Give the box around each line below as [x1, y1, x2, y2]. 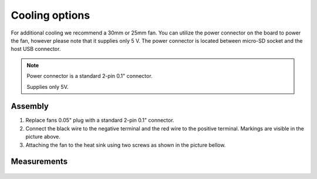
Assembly [11, 101, 49, 111]
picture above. [25, 133, 61, 140]
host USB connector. [11, 46, 61, 53]
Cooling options [11, 9, 90, 22]
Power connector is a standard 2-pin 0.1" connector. [26, 73, 153, 80]
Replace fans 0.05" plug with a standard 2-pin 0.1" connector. [25, 117, 174, 124]
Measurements [11, 157, 68, 167]
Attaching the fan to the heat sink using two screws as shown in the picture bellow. [25, 141, 226, 149]
